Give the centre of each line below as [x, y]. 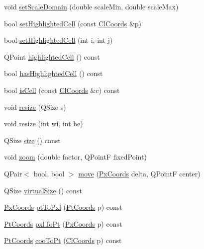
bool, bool [49, 173]
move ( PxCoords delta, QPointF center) [139, 173]
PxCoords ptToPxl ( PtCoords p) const [63, 207]
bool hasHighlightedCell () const [53, 73]
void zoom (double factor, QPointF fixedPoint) [75, 157]
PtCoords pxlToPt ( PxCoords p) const [63, 223]
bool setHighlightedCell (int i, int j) [58, 40]
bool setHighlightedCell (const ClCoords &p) [73, 23]
